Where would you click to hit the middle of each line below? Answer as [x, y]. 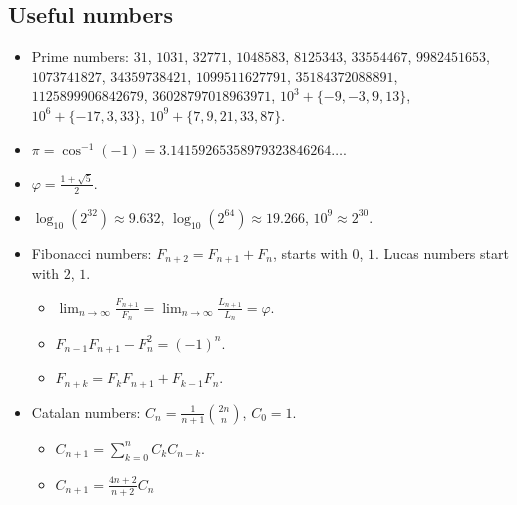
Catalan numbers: [86, 411]
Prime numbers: [80, 56]
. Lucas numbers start [442, 252]
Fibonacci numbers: [91, 252]
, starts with [310, 252]
